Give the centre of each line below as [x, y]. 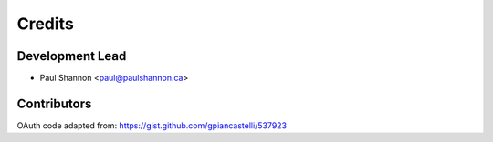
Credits [46, 24]
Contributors [54, 103]
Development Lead [72, 56]
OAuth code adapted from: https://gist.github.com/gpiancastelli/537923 [152, 125]
